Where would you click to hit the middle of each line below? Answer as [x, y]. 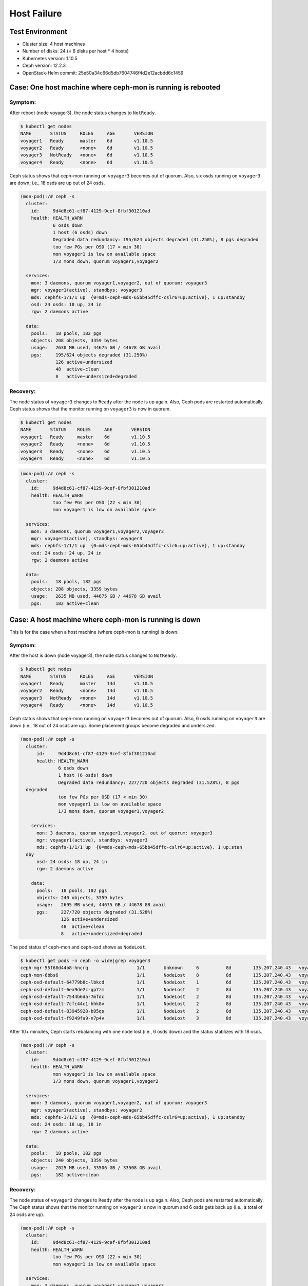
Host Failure [36, 13]
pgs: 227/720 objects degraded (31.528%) [95, 912]
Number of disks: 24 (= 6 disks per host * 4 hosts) [75, 51]
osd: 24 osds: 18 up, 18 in [66, 1124]
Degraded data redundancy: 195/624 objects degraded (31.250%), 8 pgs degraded [156, 240]
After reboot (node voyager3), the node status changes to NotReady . [83, 113]
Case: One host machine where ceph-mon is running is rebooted [115, 87]
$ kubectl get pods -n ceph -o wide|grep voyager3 [85, 960]
